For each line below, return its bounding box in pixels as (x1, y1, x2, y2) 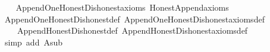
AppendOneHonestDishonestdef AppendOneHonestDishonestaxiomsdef (4, 12, 265, 25)
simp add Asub (4, 35, 63, 48)
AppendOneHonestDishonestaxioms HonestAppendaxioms (15, 1, 229, 13)
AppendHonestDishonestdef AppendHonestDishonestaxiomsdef (17, 24, 248, 37)
